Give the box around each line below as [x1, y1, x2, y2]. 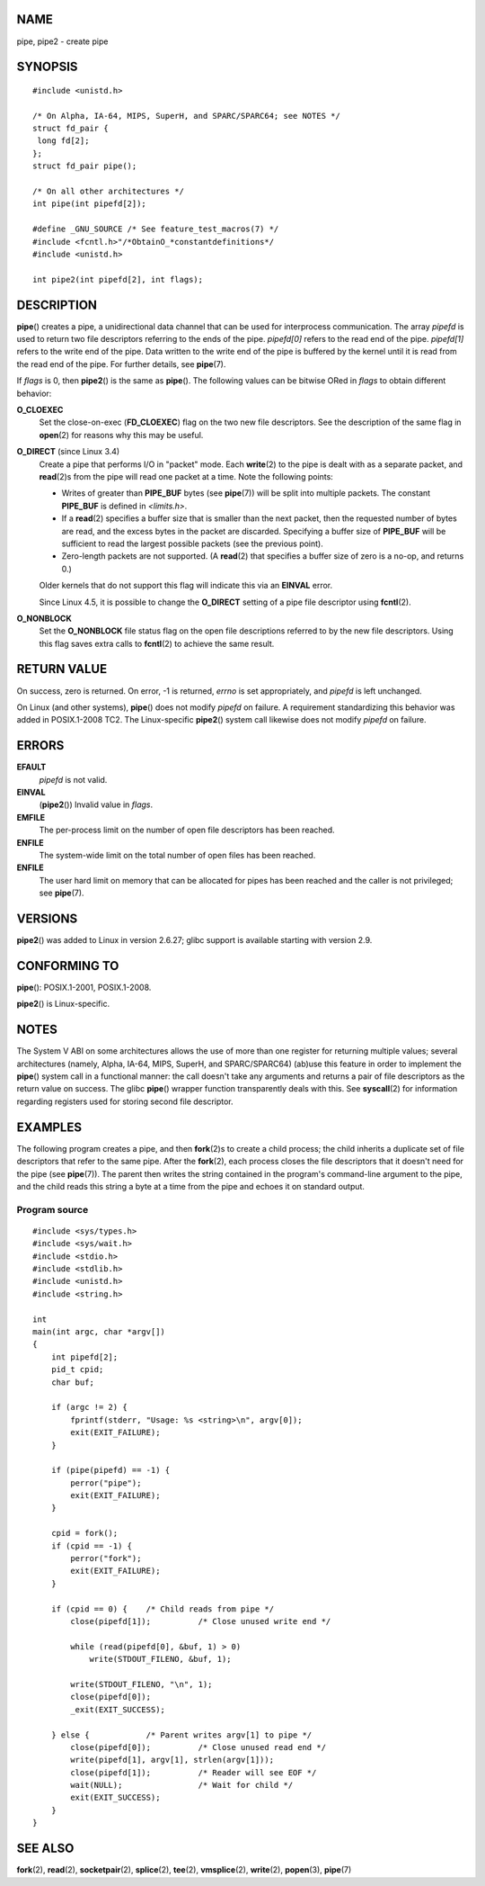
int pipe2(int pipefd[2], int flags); [32, 274, 204, 284]
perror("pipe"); [70, 1477, 142, 1488]
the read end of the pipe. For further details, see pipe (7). [16, 358, 226, 369]
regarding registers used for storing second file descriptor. [16, 1096, 234, 1107]
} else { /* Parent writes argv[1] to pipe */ [50, 1729, 313, 1740]
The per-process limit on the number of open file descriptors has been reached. [39, 824, 336, 836]
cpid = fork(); [50, 1528, 119, 1539]
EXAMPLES [16, 1119, 83, 1135]
